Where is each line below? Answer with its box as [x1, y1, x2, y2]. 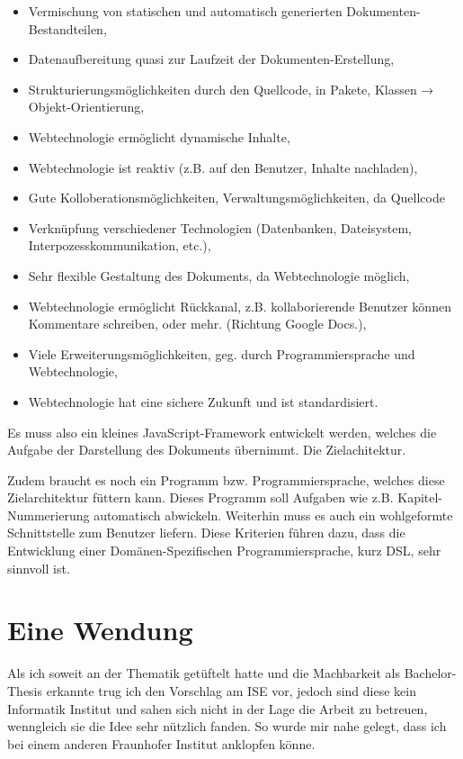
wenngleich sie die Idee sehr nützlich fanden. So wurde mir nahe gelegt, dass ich [7, 717, 447, 736]
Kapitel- [397, 488, 443, 507]
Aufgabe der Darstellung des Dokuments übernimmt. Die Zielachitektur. [7, 440, 406, 459]
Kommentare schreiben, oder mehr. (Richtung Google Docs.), [28, 314, 367, 333]
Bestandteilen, [28, 19, 107, 38]
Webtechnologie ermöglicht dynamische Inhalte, [28, 127, 290, 146]
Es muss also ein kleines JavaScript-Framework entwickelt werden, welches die [7, 422, 437, 441]
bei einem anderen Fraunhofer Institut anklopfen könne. [7, 734, 316, 753]
